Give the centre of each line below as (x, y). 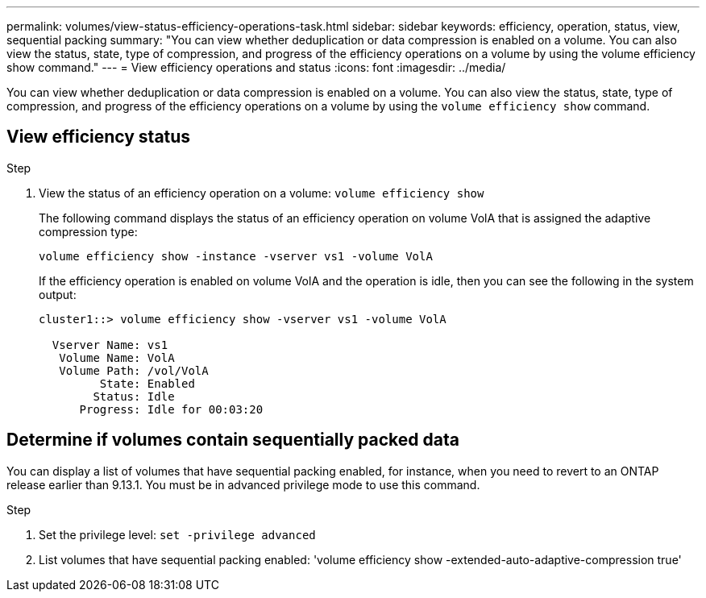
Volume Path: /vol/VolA (134, 370)
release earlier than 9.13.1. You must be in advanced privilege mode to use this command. (243, 484)
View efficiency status (99, 137)
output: (58, 294)
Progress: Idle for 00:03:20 (171, 409)
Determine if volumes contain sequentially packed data (233, 440)
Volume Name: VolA (117, 357)
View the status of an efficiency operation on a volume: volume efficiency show (262, 193)
